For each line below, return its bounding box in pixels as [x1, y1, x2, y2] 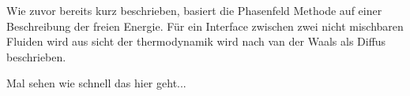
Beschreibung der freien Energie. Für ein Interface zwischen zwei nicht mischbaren [6, 17, 404, 34]
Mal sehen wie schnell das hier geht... [6, 75, 186, 91]
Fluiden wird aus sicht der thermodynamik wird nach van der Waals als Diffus [6, 33, 386, 50]
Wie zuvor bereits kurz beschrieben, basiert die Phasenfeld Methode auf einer [6, 2, 382, 18]
